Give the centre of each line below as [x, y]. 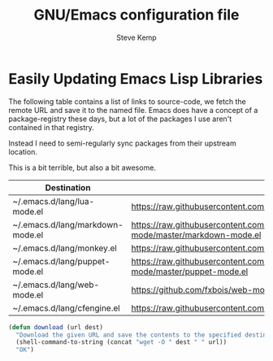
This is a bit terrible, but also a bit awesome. [82, 167]
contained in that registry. [52, 127]
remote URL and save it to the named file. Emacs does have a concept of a [133, 110]
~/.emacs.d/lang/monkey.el [65, 248]
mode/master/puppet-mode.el [190, 272]
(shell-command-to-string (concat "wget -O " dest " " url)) [121, 342]
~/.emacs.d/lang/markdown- [68, 224]
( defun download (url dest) [56, 327]
